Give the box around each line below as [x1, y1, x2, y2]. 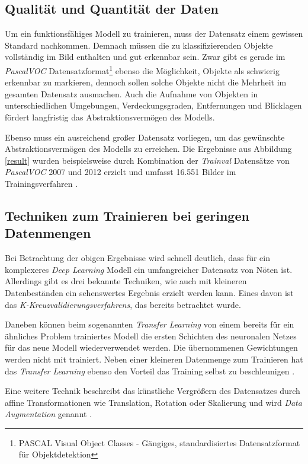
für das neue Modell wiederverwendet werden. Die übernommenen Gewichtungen [5, 341, 298, 354]
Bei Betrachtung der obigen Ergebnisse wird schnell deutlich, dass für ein [5, 252, 270, 264]
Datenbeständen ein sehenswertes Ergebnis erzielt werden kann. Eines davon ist [5, 286, 294, 298]
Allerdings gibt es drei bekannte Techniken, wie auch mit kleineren [5, 275, 247, 287]
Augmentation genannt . [5, 408, 92, 420]
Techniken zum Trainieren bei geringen [5, 206, 249, 224]
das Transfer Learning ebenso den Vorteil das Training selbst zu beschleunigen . [5, 364, 295, 377]
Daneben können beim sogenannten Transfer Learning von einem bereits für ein [5, 318, 294, 330]
